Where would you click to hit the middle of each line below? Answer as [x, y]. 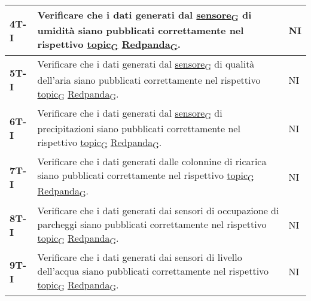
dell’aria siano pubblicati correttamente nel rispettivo [149, 80]
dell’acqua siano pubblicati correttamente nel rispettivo [153, 270]
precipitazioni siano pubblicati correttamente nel [139, 128]
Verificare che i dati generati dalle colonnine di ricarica [152, 162]
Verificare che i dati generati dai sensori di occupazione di [158, 210]
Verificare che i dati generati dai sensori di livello [140, 257]
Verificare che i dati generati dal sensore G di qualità [146, 65]
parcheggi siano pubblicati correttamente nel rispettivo [152, 224]
